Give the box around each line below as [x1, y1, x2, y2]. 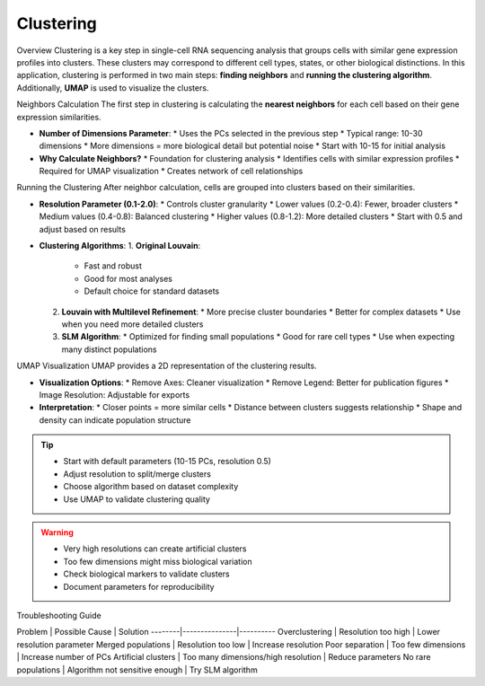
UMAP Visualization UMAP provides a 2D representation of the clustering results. [16, 360, 318, 372]
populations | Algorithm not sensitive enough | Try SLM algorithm [16, 664, 258, 675]
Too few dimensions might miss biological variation [63, 556, 252, 567]
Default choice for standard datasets [84, 286, 220, 296]
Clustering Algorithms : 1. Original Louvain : [39, 241, 201, 251]
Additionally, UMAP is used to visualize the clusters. [16, 82, 209, 93]
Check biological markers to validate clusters [63, 568, 230, 579]
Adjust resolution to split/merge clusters [63, 468, 211, 479]
